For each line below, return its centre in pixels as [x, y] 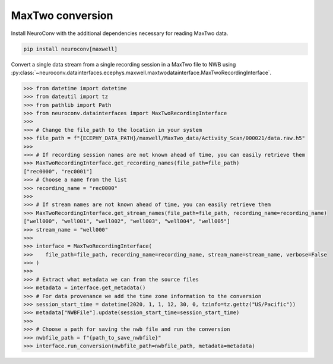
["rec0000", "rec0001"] [58, 171]
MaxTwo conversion [62, 15]
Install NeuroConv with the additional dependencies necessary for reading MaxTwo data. [120, 33]
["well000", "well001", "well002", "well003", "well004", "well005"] [127, 221]
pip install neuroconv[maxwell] [71, 49]
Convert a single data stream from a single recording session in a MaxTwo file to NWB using [123, 64]
